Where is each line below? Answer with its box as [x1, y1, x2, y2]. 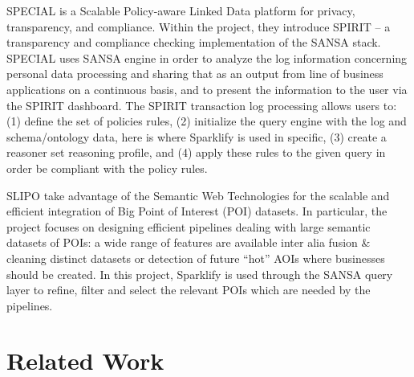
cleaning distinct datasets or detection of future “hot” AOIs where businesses [6, 249, 385, 266]
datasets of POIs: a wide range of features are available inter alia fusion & [6, 234, 371, 251]
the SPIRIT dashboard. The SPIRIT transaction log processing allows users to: [6, 96, 397, 113]
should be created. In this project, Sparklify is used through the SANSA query [6, 265, 393, 282]
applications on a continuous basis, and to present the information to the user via [6, 80, 408, 97]
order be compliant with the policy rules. [6, 159, 208, 176]
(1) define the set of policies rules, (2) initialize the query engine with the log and [6, 113, 407, 129]
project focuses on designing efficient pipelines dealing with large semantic [6, 218, 371, 235]
